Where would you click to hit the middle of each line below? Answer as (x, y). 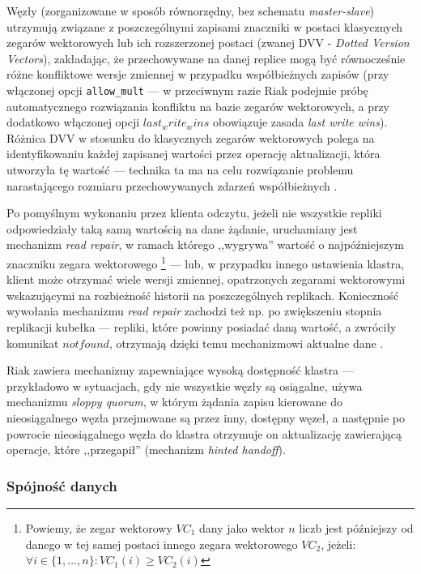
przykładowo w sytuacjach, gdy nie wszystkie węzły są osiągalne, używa (185, 386)
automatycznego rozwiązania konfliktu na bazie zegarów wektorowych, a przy (198, 106)
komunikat (33, 343)
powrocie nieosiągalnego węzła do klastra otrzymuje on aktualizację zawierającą (204, 433)
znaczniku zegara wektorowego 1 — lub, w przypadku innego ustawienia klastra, (206, 262)
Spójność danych (62, 485)
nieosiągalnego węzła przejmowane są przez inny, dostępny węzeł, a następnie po (206, 417)
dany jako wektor (242, 527)
